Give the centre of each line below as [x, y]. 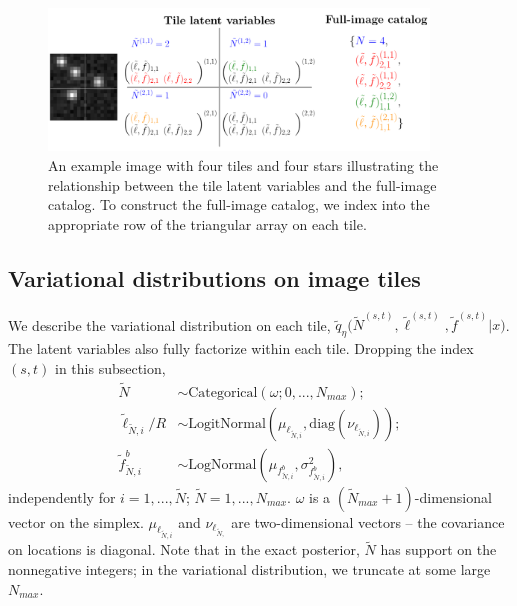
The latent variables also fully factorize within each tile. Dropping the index [241, 348]
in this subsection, [110, 367]
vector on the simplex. [76, 521]
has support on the [438, 549]
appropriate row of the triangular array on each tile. [207, 223]
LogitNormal [227, 423]
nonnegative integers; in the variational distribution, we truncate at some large [249, 568]
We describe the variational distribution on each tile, [169, 324]
